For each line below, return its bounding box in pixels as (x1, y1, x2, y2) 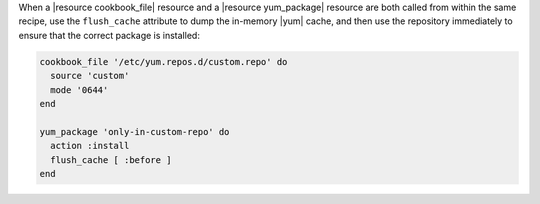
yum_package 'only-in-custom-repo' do (39, 126, 230, 137)
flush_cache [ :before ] (50, 154, 172, 165)
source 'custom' (50, 70, 130, 82)
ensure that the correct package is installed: (18, 29, 200, 41)
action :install (50, 140, 130, 152)
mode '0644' (50, 84, 109, 95)
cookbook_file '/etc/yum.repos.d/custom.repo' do (39, 56, 288, 67)
